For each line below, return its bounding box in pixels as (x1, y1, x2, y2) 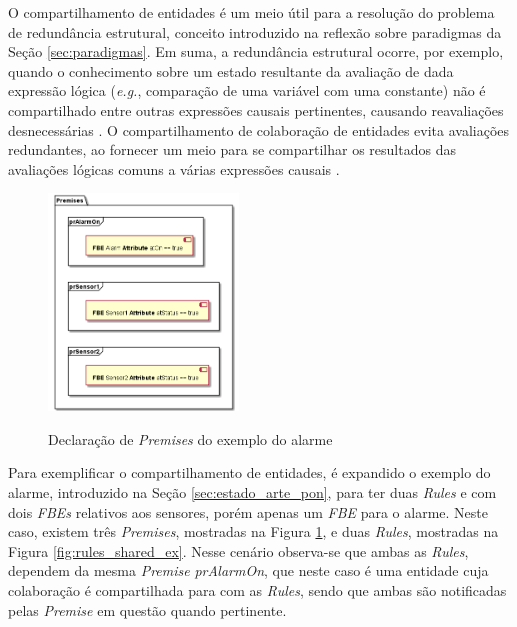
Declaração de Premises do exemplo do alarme (48, 428, 333, 449)
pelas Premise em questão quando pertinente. (8, 599, 287, 620)
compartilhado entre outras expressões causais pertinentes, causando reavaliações (8, 99, 504, 120)
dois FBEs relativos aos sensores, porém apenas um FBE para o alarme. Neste (8, 501, 488, 522)
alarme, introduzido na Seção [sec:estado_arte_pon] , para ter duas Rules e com (8, 481, 497, 502)
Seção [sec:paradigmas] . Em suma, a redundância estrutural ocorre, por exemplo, (8, 41, 504, 62)
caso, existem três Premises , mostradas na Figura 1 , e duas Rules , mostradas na (8, 521, 499, 542)
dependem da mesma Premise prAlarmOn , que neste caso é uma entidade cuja (8, 560, 489, 581)
